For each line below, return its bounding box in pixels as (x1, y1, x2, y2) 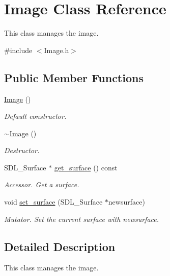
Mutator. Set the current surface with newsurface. (4, 213, 159, 224)
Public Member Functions (4, 69, 144, 85)
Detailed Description (4, 238, 116, 254)
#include (4, 44, 33, 55)
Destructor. (4, 145, 40, 156)
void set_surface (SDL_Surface (4, 196, 103, 207)
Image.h (44, 44, 69, 55)
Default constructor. (4, 111, 67, 121)
